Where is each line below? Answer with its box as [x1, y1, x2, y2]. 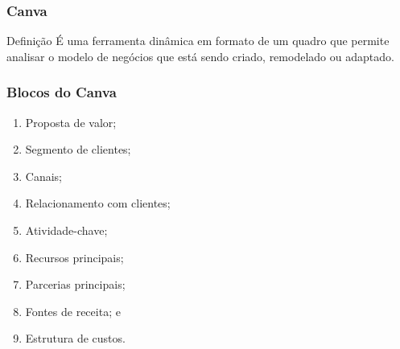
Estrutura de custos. [25, 330, 126, 347]
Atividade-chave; [25, 222, 108, 238]
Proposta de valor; [25, 113, 117, 130]
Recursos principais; [25, 248, 124, 265]
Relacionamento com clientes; [25, 195, 171, 211]
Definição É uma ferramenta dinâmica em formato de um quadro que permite [6, 32, 390, 49]
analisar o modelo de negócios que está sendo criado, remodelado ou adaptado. [6, 47, 394, 64]
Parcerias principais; [25, 276, 126, 293]
